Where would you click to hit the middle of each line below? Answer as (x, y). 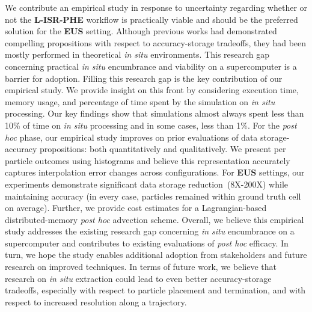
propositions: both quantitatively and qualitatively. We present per (163, 149)
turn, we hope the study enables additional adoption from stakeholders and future (156, 255)
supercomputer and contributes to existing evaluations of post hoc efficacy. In (147, 243)
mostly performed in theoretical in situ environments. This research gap (137, 54)
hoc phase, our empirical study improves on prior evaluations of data (131, 137)
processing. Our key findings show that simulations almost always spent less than (154, 113)
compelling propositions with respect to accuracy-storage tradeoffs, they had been (156, 42)
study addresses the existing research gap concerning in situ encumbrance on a (150, 231)
